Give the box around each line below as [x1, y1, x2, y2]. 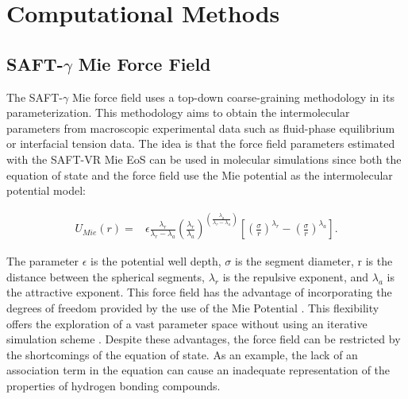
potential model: [6, 182, 86, 199]
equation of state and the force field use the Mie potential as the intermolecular [6, 166, 393, 183]
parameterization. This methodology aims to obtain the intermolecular [6, 104, 350, 121]
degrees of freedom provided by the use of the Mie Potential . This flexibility [6, 299, 379, 316]
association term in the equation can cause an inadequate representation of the [6, 362, 391, 378]
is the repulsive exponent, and [222, 268, 369, 285]
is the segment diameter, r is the [235, 253, 393, 269]
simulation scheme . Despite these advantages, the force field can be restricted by [6, 331, 401, 347]
